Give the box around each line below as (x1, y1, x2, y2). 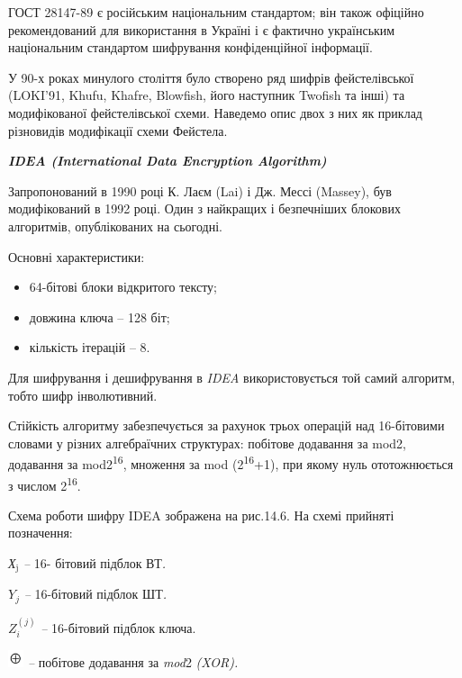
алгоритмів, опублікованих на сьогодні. (8, 216, 222, 235)
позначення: (8, 523, 73, 542)
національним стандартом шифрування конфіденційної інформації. (8, 38, 373, 57)
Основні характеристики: (8, 247, 145, 266)
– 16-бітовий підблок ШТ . (23, 584, 168, 603)
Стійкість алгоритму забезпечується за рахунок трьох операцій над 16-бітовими (8, 416, 445, 435)
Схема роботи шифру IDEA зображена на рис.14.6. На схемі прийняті (8, 505, 394, 524)
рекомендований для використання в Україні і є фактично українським (8, 20, 395, 39)
